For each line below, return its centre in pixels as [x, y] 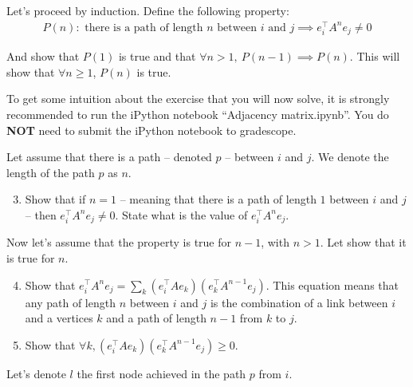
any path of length [70, 302]
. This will [375, 56]
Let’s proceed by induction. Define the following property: [148, 10]
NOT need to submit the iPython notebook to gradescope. [151, 130]
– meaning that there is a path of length [218, 199]
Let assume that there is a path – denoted [109, 157]
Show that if [55, 199]
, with [275, 242]
